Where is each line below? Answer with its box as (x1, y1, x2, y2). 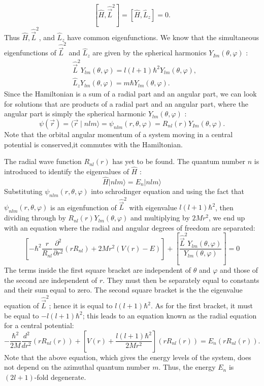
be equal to (4, 310, 39, 320)
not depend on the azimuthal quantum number (4, 362, 150, 372)
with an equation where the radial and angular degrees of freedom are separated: (4, 222, 255, 233)
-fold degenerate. (34, 371, 86, 382)
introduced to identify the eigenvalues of (4, 166, 129, 176)
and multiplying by (130, 212, 190, 223)
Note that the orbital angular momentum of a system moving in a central (4, 128, 233, 139)
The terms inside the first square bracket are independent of (4, 265, 191, 275)
